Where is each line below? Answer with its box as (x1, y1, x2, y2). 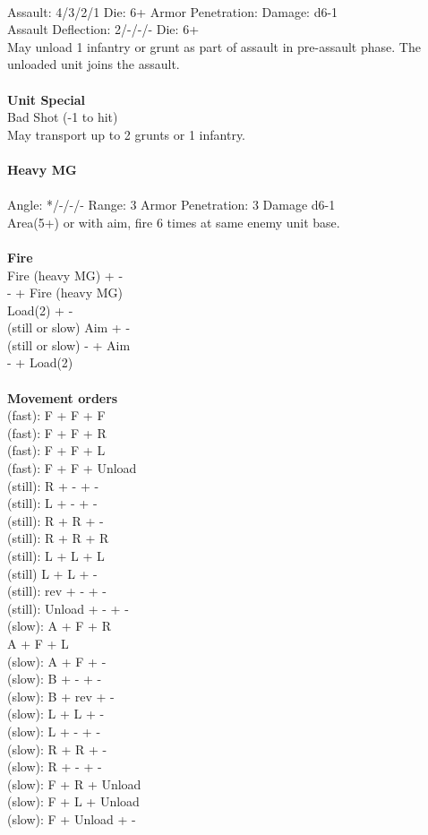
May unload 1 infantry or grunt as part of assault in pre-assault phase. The (7, 37, 421, 56)
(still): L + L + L (7, 547, 105, 564)
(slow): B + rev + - (7, 686, 115, 705)
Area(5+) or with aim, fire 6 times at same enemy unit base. (7, 212, 340, 231)
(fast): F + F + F (7, 406, 106, 425)
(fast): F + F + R (7, 423, 107, 442)
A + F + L (7, 633, 69, 652)
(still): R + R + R (7, 529, 109, 547)
